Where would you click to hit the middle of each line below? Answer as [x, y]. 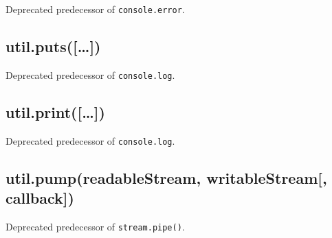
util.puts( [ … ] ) [53, 46]
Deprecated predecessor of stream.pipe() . [95, 226]
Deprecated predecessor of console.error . [95, 9]
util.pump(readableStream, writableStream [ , [166, 177]
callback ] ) [40, 198]
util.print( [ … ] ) [55, 111]
